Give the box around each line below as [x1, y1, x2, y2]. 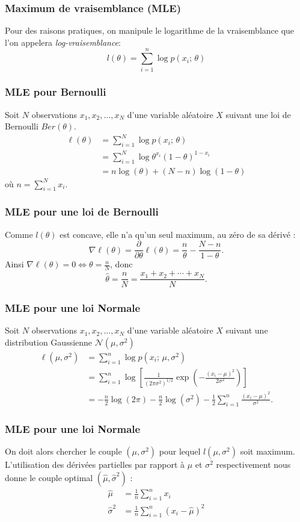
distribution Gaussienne [5, 336, 93, 348]
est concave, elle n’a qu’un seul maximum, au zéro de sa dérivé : [60, 228, 296, 240]
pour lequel [159, 445, 201, 458]
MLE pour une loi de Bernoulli [5, 204, 159, 219]
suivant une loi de [225, 108, 291, 120]
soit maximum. [240, 445, 295, 458]
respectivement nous [216, 458, 291, 471]
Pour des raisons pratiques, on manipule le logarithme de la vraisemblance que [5, 24, 295, 37]
